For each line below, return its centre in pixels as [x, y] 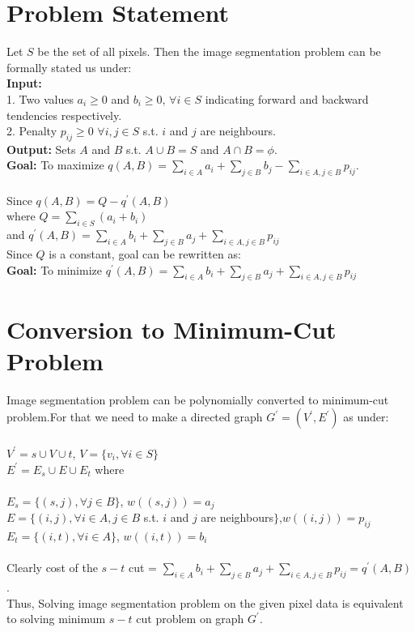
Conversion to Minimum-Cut [172, 329]
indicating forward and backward [287, 98]
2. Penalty [32, 131]
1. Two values [40, 98]
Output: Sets [41, 149]
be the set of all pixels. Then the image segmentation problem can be [209, 51]
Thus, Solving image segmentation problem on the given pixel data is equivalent [205, 602]
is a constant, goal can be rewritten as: [145, 254]
